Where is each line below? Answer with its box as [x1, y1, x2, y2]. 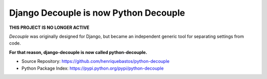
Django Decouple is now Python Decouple [9, 7, 185, 18]
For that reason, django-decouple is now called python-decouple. [9, 49, 148, 55]
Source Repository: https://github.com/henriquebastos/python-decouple [21, 58, 170, 64]
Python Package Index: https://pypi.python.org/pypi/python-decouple [21, 65, 164, 71]
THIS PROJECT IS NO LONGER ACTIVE [9, 25, 90, 30]
